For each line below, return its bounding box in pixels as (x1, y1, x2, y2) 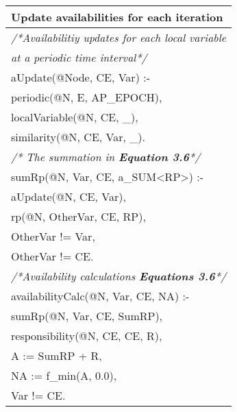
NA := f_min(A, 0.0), (11, 367, 117, 383)
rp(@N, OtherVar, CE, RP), (11, 208, 146, 224)
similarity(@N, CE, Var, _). (11, 129, 145, 145)
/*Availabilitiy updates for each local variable (11, 29, 227, 45)
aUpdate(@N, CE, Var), (11, 189, 126, 204)
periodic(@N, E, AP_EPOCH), (11, 89, 162, 105)
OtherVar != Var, (11, 228, 95, 244)
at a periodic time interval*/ (11, 49, 147, 65)
